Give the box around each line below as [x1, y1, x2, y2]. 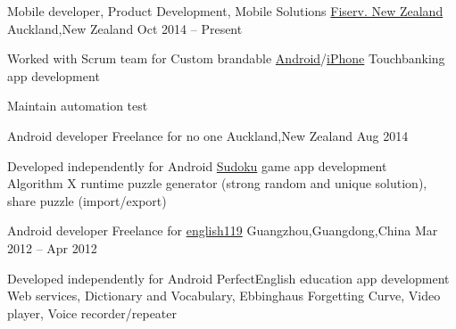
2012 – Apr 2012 [7, 238, 97, 257]
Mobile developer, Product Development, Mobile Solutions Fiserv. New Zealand [7, 2, 444, 20]
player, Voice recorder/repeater [7, 303, 178, 322]
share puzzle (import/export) [7, 191, 167, 210]
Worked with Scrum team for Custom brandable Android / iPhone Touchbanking [7, 49, 445, 68]
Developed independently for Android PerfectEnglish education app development [7, 268, 450, 287]
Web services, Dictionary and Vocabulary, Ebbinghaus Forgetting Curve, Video [7, 286, 441, 305]
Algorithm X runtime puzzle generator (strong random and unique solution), [7, 174, 427, 193]
